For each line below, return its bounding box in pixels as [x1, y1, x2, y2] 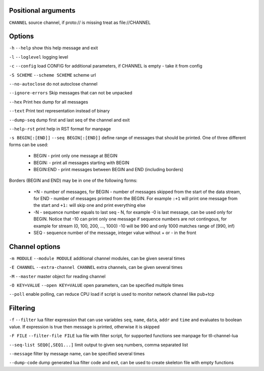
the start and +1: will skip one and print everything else [33, 202, 146, 208]
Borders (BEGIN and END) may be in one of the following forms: [9, 177, 138, 183]
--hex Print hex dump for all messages [9, 99, 88, 105]
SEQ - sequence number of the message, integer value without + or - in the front [33, 230, 197, 236]
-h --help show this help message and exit [9, 45, 98, 51]
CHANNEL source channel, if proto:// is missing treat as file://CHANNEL [9, 20, 151, 25]
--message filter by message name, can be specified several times [9, 350, 145, 356]
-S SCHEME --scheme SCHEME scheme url [9, 72, 96, 78]
